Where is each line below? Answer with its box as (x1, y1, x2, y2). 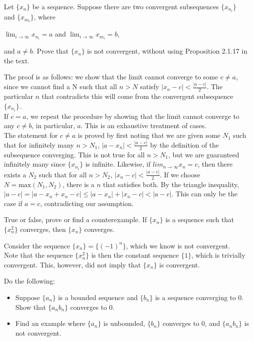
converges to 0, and (163, 318, 220, 328)
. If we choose (160, 169, 200, 179)
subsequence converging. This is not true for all (4, 149, 145, 159)
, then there (198, 159, 233, 169)
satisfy (140, 81, 159, 92)
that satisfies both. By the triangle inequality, (103, 179, 239, 189)
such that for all (38, 169, 87, 179)
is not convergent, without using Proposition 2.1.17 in (87, 46, 248, 56)
